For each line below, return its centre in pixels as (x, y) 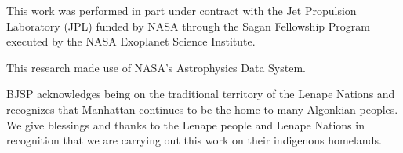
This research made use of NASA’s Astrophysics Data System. (156, 67)
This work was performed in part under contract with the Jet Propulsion (182, 10)
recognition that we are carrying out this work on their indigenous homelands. (194, 140)
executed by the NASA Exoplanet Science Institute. (131, 41)
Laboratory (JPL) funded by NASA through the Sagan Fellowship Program (188, 25)
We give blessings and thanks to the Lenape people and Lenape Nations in (185, 124)
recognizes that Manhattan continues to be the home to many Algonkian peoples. (202, 109)
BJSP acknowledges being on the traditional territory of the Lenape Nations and (201, 94)
